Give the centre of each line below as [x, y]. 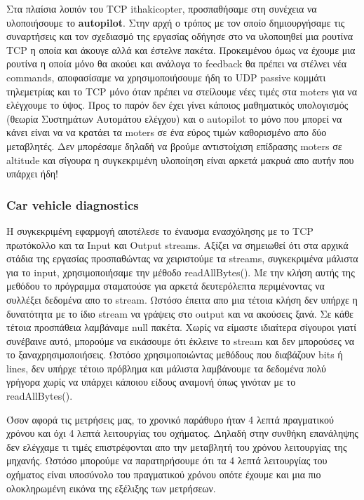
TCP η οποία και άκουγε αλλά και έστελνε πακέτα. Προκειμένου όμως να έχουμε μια [181, 49]
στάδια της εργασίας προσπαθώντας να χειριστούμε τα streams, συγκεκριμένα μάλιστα [182, 258]
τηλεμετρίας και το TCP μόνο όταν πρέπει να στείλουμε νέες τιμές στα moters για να [182, 91]
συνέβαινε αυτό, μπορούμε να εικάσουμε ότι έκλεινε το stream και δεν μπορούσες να [181, 340]
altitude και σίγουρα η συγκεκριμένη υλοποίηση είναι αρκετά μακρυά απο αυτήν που [180, 160]
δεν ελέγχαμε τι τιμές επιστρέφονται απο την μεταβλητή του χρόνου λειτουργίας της [177, 446]
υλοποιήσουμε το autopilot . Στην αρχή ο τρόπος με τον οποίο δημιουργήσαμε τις [176, 22]
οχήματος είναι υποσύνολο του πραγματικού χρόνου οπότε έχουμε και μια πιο [164, 474]
